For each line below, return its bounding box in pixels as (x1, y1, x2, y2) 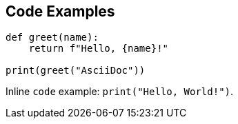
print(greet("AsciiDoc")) (6, 65, 146, 76)
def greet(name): (6, 32, 99, 43)
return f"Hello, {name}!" (28, 43, 169, 54)
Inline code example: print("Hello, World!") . (6, 85, 234, 98)
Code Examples (6, 3, 115, 20)
